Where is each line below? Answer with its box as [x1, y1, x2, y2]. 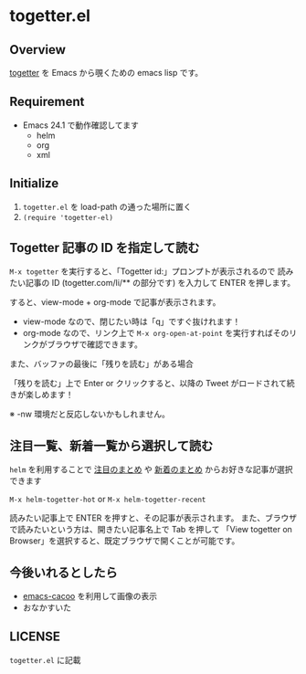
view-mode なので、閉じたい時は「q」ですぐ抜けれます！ [22, 316, 241, 327]
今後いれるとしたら [9, 564, 118, 580]
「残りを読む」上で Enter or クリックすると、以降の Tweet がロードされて [9, 378, 288, 389]
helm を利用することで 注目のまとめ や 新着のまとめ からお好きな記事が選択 [9, 464, 293, 475]
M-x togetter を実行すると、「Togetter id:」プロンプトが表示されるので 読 [9, 266, 286, 277]
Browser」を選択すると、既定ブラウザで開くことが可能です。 [9, 535, 240, 546]
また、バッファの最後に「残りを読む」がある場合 [9, 358, 194, 370]
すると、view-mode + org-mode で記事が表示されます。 [9, 297, 221, 308]
